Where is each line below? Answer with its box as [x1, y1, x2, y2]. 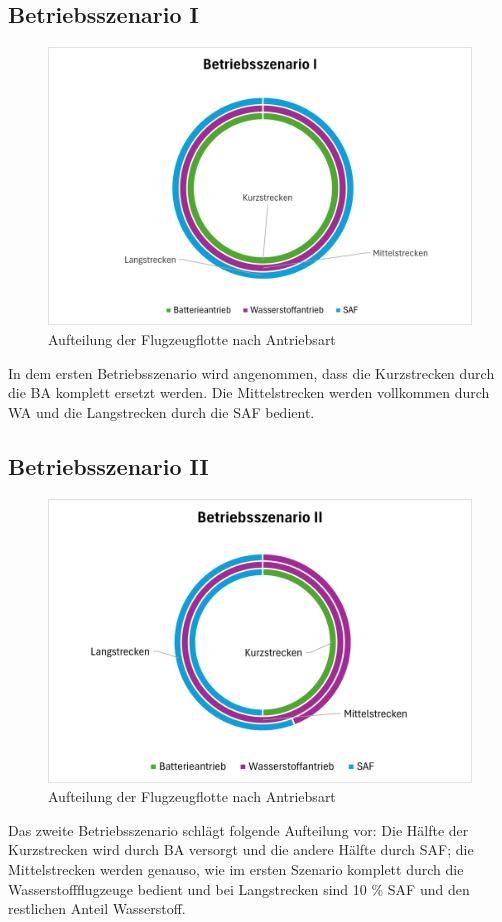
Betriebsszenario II [8, 450, 209, 481]
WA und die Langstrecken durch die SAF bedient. [8, 401, 315, 422]
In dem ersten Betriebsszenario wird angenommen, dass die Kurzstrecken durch [8, 362, 495, 383]
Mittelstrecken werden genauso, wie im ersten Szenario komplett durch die [8, 859, 464, 880]
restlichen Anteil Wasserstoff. [8, 898, 186, 919]
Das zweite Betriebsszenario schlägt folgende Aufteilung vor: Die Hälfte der [8, 819, 469, 840]
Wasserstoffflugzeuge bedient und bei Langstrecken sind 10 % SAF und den [8, 878, 470, 899]
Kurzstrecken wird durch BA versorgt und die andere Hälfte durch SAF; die [8, 839, 474, 860]
